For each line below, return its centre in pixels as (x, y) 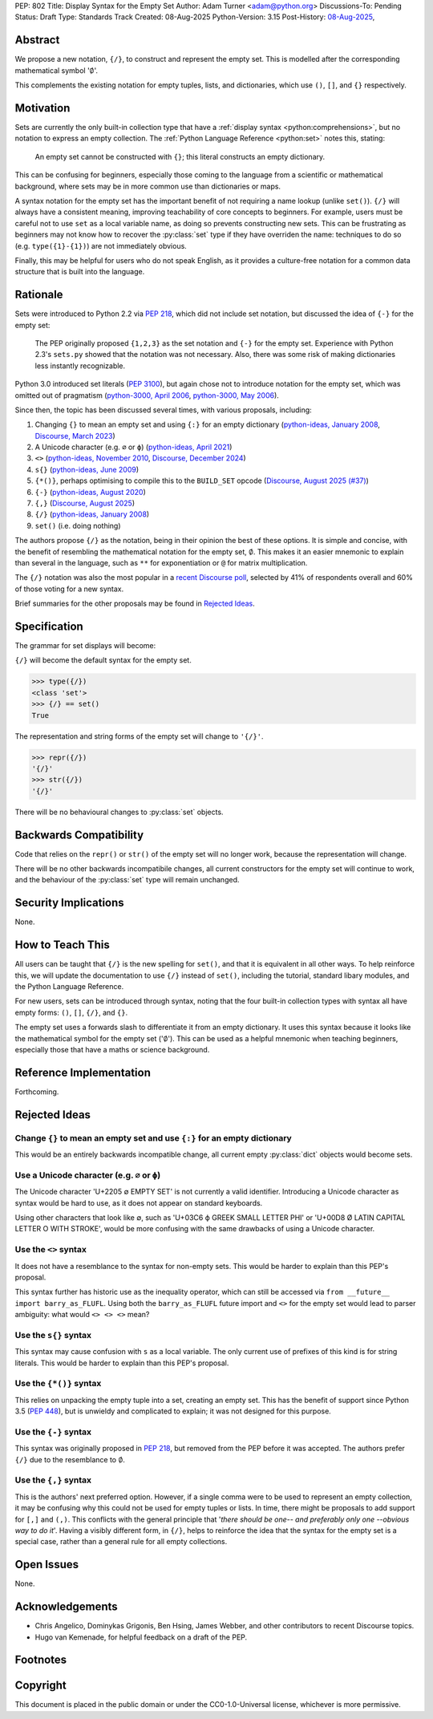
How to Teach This (62, 945)
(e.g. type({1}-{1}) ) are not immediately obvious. (101, 245)
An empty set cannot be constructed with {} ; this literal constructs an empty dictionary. (180, 156)
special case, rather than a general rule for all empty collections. (121, 1542)
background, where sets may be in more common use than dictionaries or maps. (148, 186)
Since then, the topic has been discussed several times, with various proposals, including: (163, 410)
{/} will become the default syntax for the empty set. (103, 660)
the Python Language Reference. (69, 987)
